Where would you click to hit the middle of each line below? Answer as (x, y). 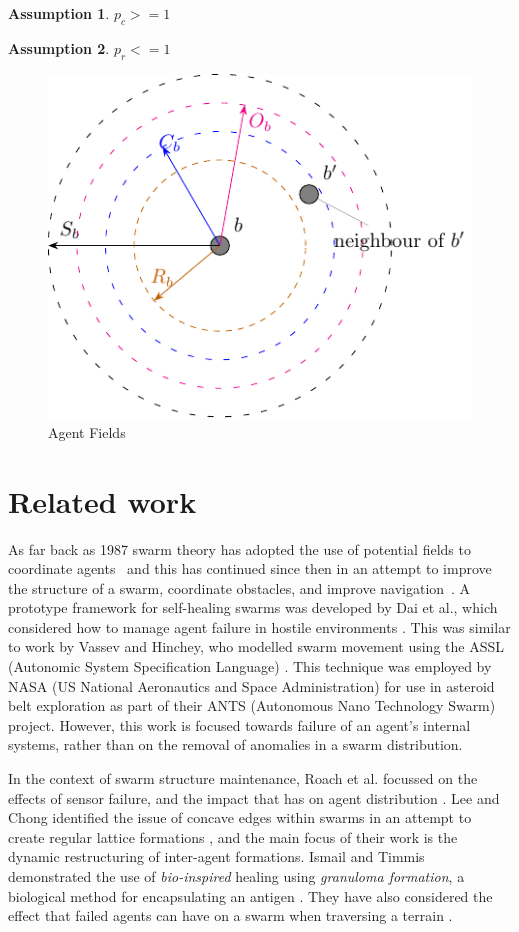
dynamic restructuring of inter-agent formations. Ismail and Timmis (216, 856)
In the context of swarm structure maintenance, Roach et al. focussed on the (243, 778)
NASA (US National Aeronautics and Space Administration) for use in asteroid (251, 685)
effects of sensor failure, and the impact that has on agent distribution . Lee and (254, 797)
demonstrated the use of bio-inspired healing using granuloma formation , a (236, 876)
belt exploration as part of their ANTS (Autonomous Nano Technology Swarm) (252, 705)
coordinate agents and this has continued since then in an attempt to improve (250, 568)
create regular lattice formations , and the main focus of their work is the (233, 836)
